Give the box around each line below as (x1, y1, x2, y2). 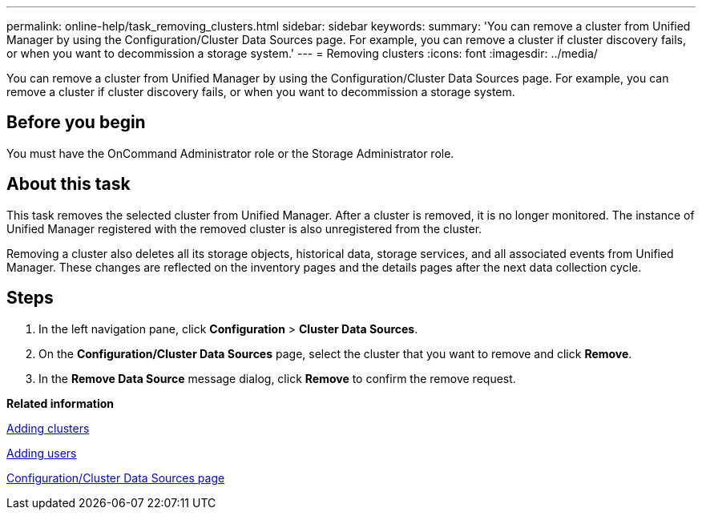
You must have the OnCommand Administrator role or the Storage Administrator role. (6, 146, 454, 160)
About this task (6, 174, 131, 195)
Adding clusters (6, 421, 90, 435)
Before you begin (6, 112, 146, 133)
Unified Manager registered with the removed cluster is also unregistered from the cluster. (6, 221, 482, 236)
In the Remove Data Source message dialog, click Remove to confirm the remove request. (38, 371, 516, 385)
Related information (6, 396, 115, 410)
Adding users (6, 445, 77, 460)
